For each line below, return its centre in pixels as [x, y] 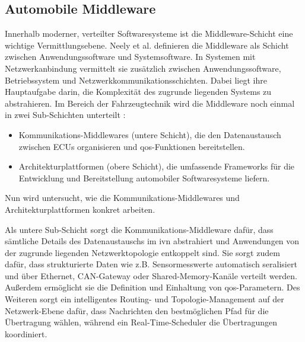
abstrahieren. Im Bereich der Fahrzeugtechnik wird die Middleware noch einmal [150, 103]
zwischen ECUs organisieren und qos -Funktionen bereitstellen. [132, 146]
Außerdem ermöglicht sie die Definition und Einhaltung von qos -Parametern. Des [152, 287]
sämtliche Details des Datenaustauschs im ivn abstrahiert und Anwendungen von [152, 241]
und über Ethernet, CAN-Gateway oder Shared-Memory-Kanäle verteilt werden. [151, 275]
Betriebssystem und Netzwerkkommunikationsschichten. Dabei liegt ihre [136, 80]
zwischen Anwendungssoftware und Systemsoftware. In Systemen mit [130, 57]
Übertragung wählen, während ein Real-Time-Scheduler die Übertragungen [141, 322]
